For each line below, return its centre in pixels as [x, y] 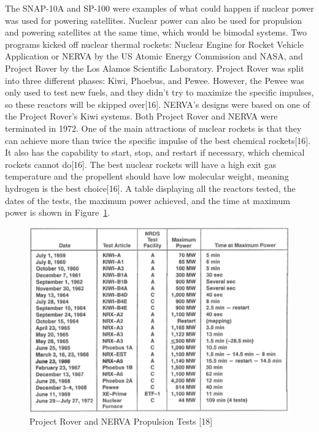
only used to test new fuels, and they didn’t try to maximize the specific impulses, [159, 92]
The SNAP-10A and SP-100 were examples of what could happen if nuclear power [159, 8]
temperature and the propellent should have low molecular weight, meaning [147, 176]
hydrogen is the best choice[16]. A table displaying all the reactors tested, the [150, 188]
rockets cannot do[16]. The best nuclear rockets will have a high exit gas [141, 164]
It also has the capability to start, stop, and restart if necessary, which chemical [155, 152]
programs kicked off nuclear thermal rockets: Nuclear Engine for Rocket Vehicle [154, 44]
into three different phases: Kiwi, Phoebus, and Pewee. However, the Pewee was [155, 80]
